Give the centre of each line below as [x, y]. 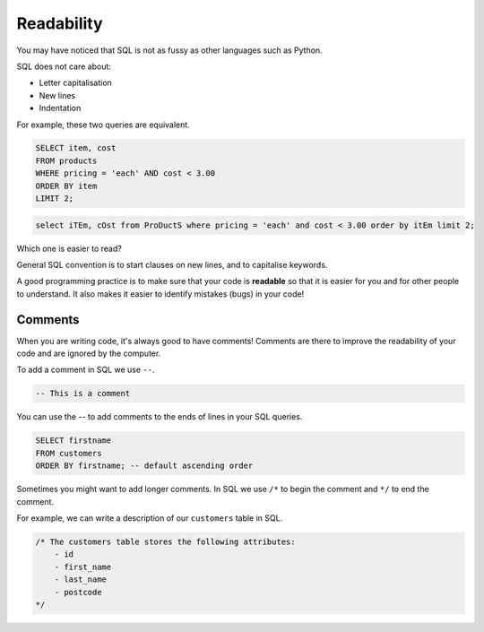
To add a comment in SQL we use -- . [86, 370]
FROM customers [69, 453]
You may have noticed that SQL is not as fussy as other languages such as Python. [169, 50]
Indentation [60, 108]
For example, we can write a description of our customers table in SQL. [150, 518]
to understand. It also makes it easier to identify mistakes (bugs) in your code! [160, 294]
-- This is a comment [83, 394]
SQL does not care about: [64, 66]
